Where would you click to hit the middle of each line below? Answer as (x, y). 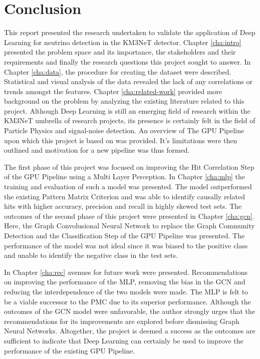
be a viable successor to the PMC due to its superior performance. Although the (127, 301)
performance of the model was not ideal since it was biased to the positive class (126, 245)
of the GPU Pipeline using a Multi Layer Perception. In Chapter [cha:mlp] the (125, 176)
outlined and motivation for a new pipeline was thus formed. (97, 150)
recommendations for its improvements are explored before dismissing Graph (122, 321)
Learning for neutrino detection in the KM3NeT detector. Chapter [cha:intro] (123, 42)
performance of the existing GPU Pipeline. (70, 350)
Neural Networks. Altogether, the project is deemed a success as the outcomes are (130, 331)
